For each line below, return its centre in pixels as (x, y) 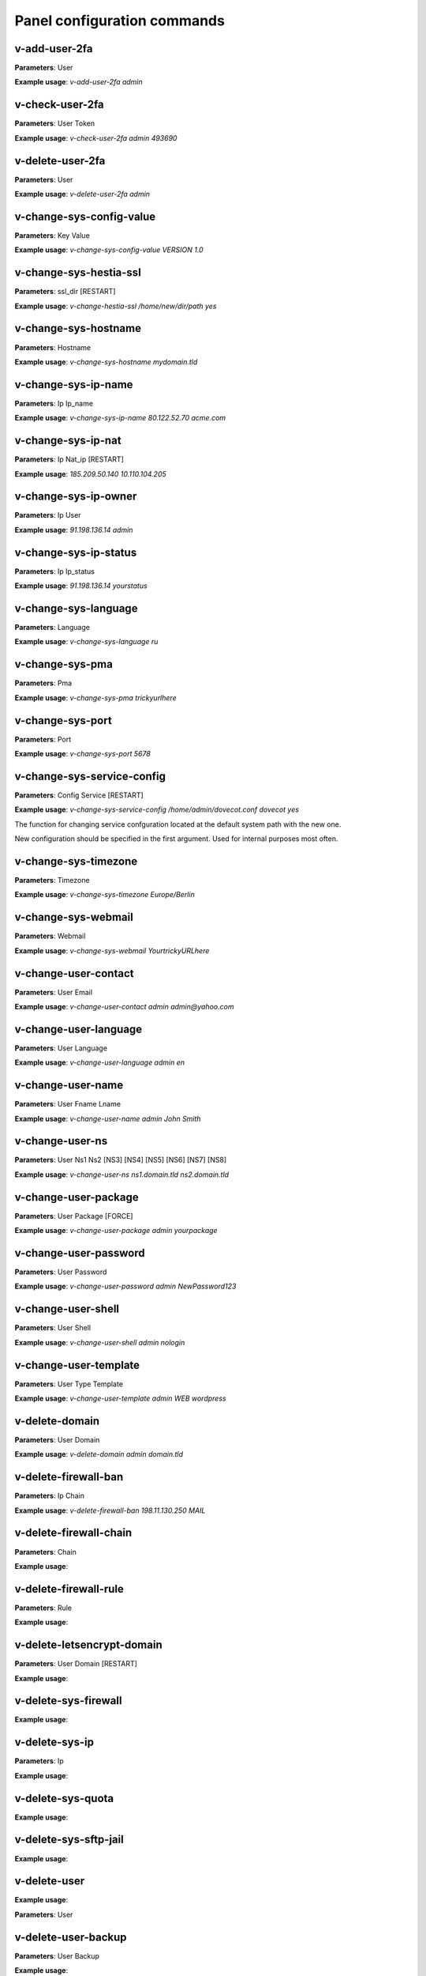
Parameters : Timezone (52, 880)
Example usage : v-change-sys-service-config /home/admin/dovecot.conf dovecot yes (157, 809)
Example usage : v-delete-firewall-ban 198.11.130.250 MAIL (110, 1510)
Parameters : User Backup (57, 1955)
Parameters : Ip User (48, 515)
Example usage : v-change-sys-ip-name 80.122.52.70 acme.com (120, 418)
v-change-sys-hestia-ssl (78, 273)
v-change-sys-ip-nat (68, 441)
